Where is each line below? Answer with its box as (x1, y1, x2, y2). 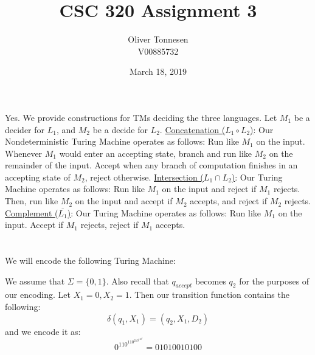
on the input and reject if (162, 182, 257, 195)
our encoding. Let (5, 288, 71, 301)
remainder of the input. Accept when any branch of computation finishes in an (5, 159, 298, 171)
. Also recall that (106, 274, 169, 287)
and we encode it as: (5, 325, 81, 337)
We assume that (5, 274, 65, 287)
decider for (5, 123, 45, 136)
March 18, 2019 (129, 65, 187, 78)
